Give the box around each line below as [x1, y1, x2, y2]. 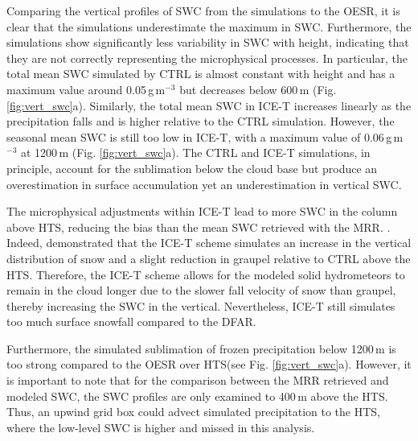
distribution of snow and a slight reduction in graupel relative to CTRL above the [6, 249, 411, 266]
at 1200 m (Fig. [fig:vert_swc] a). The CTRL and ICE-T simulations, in [20, 144, 371, 161]
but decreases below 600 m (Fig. [179, 80, 337, 97]
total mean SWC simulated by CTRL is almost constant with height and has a [6, 65, 395, 82]
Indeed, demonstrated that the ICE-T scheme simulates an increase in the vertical [6, 234, 412, 251]
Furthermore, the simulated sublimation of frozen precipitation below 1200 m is [6, 340, 396, 357]
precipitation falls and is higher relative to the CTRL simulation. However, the [6, 113, 395, 130]
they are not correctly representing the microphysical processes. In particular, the [6, 49, 408, 66]
